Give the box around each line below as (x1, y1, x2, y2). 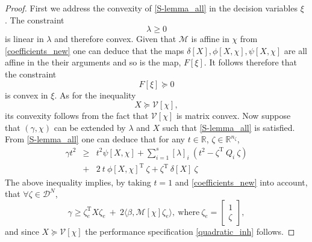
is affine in (191, 32, 229, 45)
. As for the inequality (54, 88, 136, 101)
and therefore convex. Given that (54, 32, 176, 45)
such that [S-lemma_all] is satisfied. (162, 121, 295, 133)
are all (284, 44, 308, 56)
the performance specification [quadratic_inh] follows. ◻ (85, 225, 295, 237)
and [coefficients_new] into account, (175, 175, 308, 188)
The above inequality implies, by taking (5, 175, 151, 188)
